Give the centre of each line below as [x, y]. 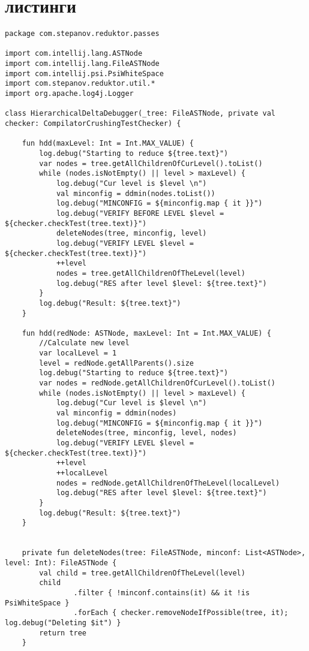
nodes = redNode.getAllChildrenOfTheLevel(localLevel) [168, 483]
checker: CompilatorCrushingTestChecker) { [93, 124]
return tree [63, 633]
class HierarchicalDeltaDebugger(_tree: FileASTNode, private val [140, 114]
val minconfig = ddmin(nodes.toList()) [136, 193]
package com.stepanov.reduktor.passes [82, 34]
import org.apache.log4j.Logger [69, 94]
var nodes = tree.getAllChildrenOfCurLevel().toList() [151, 163]
